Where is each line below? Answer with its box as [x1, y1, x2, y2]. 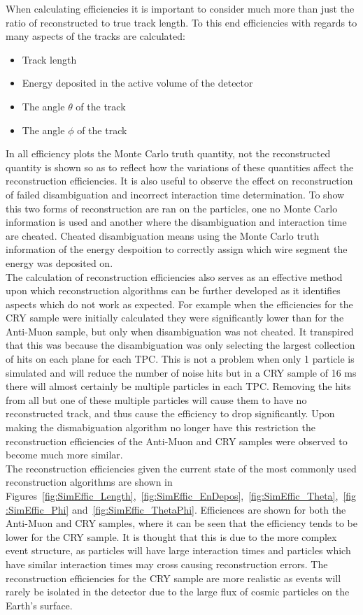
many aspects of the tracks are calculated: [6, 29, 185, 43]
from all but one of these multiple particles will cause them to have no [6, 392, 307, 407]
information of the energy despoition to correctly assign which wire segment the [6, 242, 348, 256]
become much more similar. [6, 447, 123, 462]
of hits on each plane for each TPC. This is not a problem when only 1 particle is [6, 352, 355, 366]
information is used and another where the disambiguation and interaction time [6, 215, 347, 229]
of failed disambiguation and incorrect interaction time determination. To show [6, 187, 345, 201]
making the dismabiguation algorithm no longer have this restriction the [6, 420, 315, 435]
